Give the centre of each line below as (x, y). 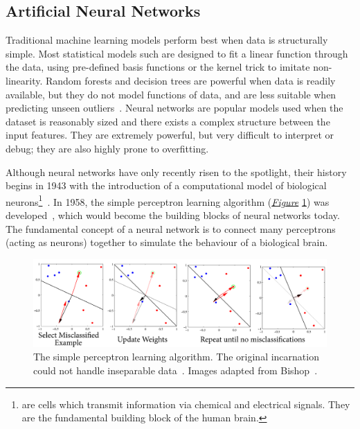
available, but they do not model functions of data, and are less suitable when (171, 94)
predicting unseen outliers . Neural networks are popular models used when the (174, 108)
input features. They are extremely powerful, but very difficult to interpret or (170, 135)
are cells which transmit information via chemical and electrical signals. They (186, 404)
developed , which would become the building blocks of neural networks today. (173, 214)
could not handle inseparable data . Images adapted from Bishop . (175, 370)
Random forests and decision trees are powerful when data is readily (191, 80)
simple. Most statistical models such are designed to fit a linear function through (177, 53)
